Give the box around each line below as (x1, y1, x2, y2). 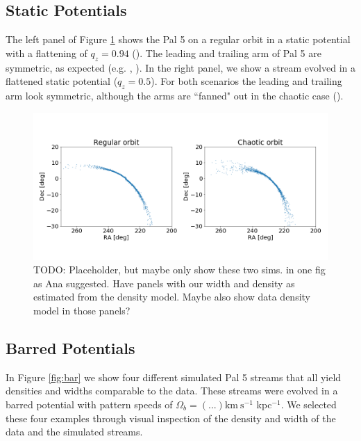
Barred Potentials (6, 337, 135, 358)
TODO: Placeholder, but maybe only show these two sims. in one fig (33, 262, 326, 277)
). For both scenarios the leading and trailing (151, 74, 342, 88)
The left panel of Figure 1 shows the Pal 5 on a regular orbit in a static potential (6, 32, 351, 47)
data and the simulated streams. (6, 424, 143, 439)
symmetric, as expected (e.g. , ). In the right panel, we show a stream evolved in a (6, 60, 355, 74)
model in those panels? (33, 303, 131, 317)
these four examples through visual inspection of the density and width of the (6, 410, 336, 425)
